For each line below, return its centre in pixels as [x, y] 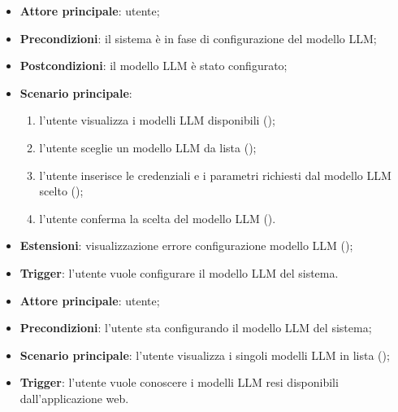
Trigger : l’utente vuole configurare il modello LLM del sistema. [179, 272]
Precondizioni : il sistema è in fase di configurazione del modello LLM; [198, 38]
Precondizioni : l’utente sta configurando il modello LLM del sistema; [196, 328]
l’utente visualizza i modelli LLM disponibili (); [157, 120]
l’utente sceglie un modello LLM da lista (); [148, 147]
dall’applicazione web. [74, 398]
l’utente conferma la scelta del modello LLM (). [158, 218]
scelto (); [61, 191]
